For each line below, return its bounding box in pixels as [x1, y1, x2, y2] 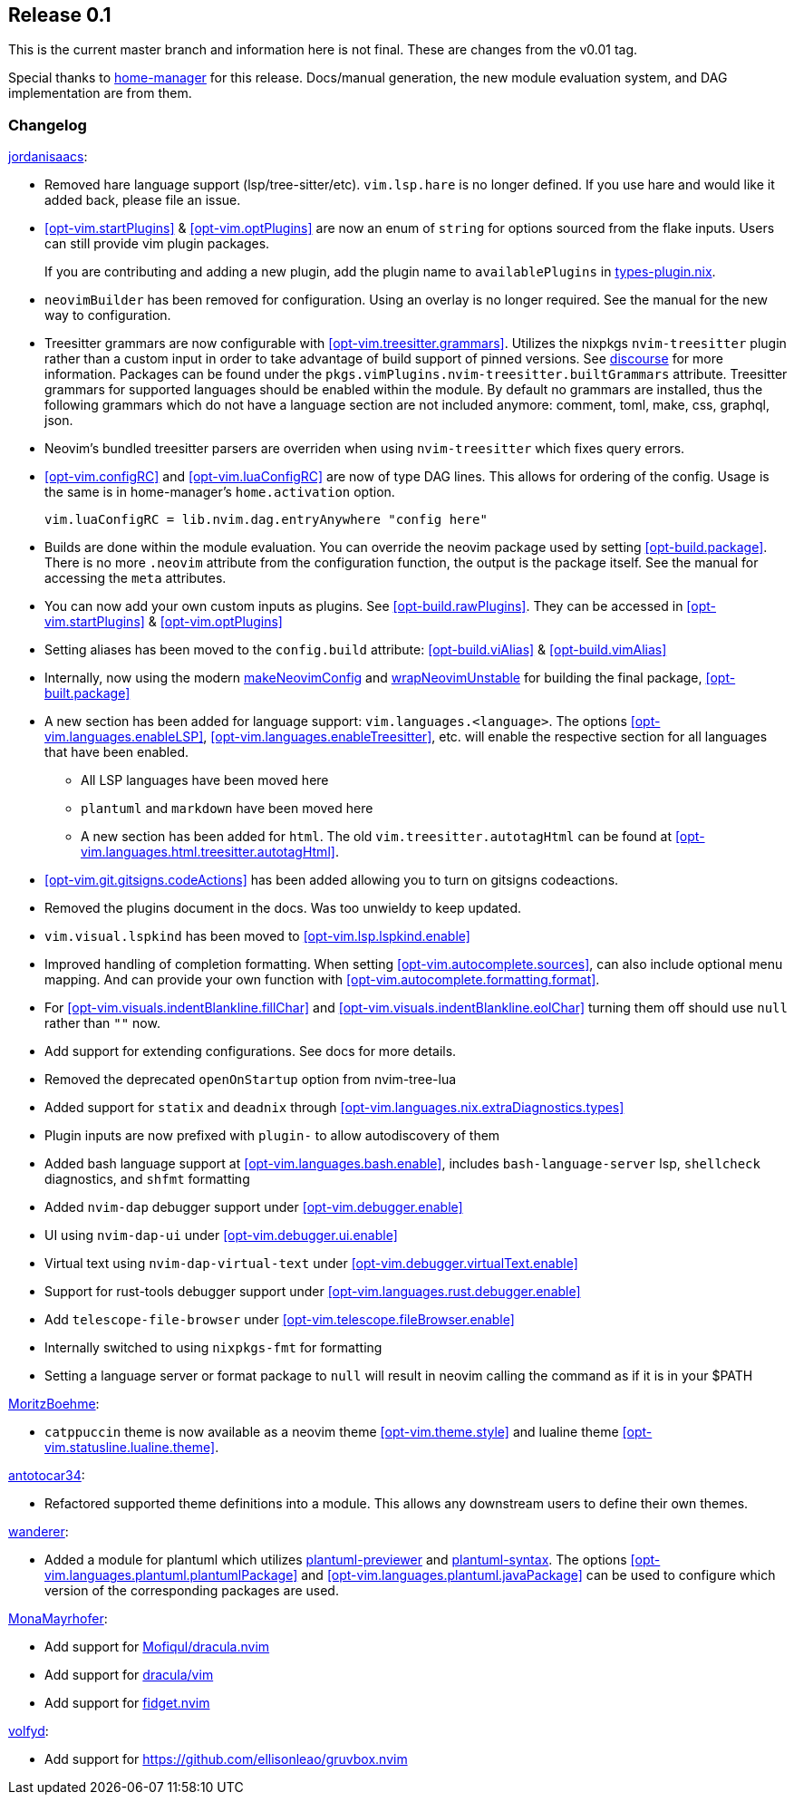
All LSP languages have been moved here [81, 772, 329, 789]
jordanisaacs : [8, 149, 88, 165]
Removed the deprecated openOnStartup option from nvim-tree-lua [44, 1071, 457, 1088]
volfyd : [8, 1723, 49, 1739]
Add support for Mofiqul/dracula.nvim [44, 1639, 270, 1655]
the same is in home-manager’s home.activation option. [44, 484, 395, 500]
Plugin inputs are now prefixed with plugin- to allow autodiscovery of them [44, 1128, 500, 1144]
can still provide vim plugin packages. [44, 236, 270, 252]
